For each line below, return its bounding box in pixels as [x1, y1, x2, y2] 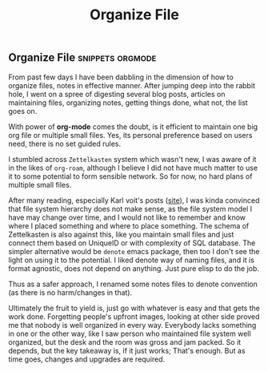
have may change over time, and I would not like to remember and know [8, 212, 246, 222]
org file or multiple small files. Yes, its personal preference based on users [8, 130, 253, 139]
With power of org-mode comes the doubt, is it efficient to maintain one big [8, 122, 258, 131]
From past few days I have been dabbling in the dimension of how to [8, 72, 234, 82]
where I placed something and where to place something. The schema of [8, 220, 250, 230]
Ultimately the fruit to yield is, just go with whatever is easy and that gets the [8, 303, 260, 313]
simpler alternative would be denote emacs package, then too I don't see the [8, 246, 260, 256]
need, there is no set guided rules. [8, 139, 122, 148]
